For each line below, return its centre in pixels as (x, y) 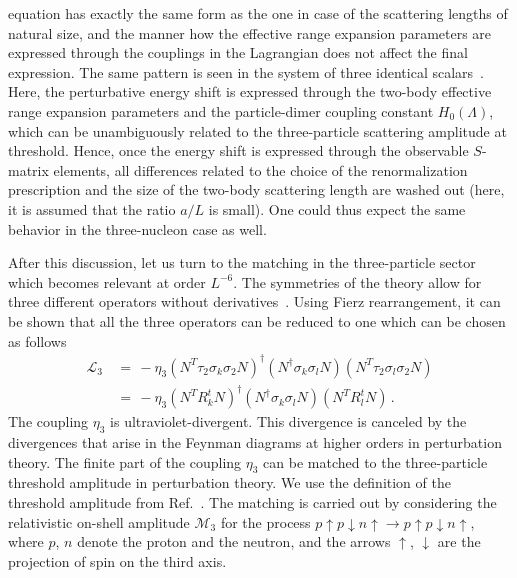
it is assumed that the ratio (92, 208)
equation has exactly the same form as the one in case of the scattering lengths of (258, 13)
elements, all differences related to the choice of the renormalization (260, 169)
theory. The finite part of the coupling (125, 461)
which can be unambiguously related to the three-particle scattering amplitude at (257, 130)
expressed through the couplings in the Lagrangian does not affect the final (238, 52)
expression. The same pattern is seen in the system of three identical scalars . (246, 71)
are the (459, 541)
